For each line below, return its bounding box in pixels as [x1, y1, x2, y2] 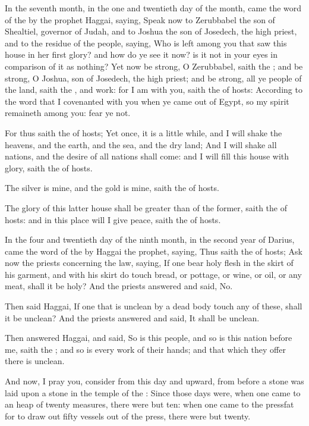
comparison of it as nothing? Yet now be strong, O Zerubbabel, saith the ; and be [5, 59, 303, 72]
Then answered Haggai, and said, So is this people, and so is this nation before [5, 331, 292, 344]
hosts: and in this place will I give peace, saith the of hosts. [5, 213, 221, 225]
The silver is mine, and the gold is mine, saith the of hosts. [5, 181, 219, 194]
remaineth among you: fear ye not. [5, 106, 131, 119]
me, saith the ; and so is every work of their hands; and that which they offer [5, 343, 286, 355]
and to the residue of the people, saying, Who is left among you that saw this [5, 36, 287, 49]
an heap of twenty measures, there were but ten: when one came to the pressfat [5, 398, 294, 411]
